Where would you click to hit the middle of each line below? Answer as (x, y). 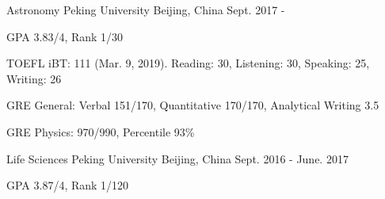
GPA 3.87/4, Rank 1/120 (68, 185)
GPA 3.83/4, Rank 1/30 (65, 36)
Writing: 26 (34, 78)
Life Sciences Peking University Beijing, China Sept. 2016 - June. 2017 (177, 158)
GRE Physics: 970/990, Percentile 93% (101, 131)
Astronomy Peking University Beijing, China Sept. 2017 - (146, 10)
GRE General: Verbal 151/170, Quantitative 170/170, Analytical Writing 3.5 (193, 105)
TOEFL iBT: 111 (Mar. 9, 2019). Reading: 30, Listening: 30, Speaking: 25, (188, 63)
